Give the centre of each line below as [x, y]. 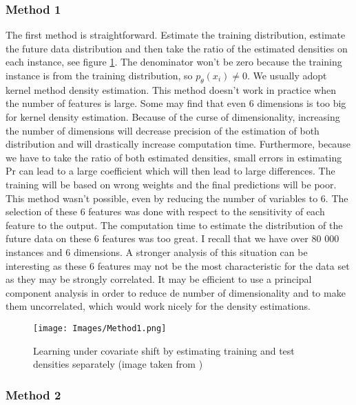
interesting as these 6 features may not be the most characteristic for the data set [178, 265]
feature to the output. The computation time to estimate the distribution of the [174, 225]
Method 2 [33, 394]
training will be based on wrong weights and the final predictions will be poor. [171, 184]
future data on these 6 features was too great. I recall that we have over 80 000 [172, 238]
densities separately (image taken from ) [118, 364]
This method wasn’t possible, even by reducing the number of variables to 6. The [177, 198]
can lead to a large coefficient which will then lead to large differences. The [177, 171]
